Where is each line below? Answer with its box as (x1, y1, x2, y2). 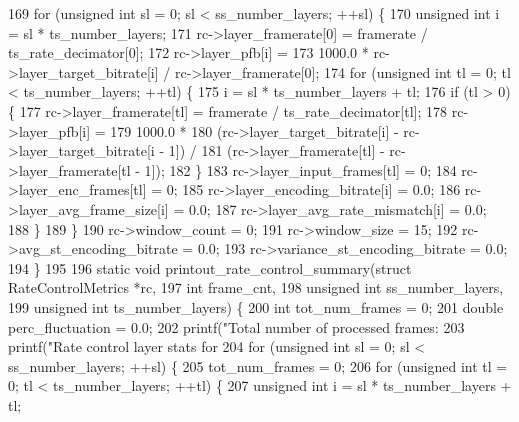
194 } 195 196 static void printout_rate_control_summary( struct (8, 257, 412, 278)
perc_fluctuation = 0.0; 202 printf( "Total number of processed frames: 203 (8, 316, 465, 337)
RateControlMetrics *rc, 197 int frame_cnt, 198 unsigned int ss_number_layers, (8, 277, 504, 298)
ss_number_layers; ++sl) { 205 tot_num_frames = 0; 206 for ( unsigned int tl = (8, 355, 508, 376)
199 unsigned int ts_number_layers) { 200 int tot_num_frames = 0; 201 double (8, 296, 504, 317)
